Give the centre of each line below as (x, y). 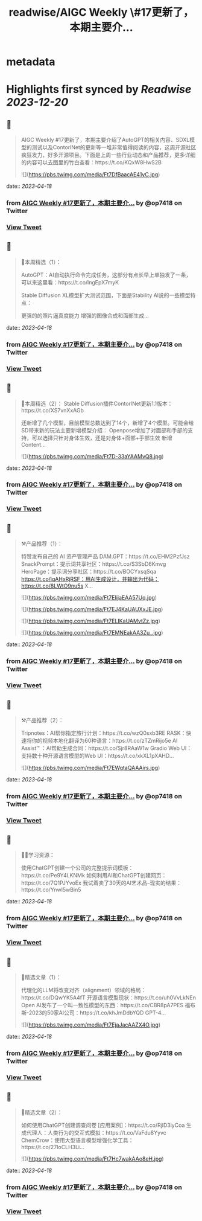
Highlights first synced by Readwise (99, 90)
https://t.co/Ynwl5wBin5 (51, 890)
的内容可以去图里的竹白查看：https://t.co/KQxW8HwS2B (91, 162)
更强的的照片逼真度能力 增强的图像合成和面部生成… (85, 315)
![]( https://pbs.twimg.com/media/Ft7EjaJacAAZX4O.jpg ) (91, 1025)
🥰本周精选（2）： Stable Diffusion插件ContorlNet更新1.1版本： (97, 403)
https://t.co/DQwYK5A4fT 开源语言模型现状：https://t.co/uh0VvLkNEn (108, 998)
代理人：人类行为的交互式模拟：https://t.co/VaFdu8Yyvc (96, 1132)
